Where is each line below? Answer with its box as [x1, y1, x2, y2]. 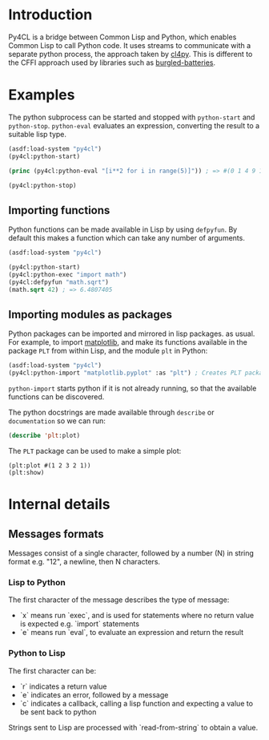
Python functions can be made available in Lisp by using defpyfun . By [8, 224, 238, 234]
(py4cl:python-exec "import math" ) [8, 270, 127, 278]
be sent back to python [19, 707, 97, 717]
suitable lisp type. [8, 129, 66, 139]
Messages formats [8, 527, 104, 540]
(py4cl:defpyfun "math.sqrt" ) [8, 278, 110, 286]
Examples [8, 86, 75, 104]
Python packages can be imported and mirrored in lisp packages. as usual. [8, 329, 255, 338]
